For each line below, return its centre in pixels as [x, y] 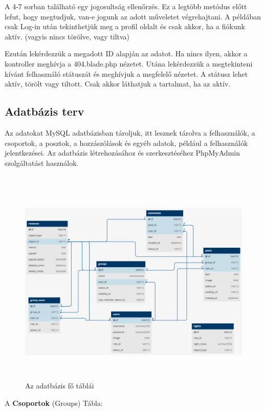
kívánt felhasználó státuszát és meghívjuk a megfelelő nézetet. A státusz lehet [126, 73]
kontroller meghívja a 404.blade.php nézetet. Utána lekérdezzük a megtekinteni [129, 63]
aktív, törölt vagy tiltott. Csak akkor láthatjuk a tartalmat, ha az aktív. [118, 84]
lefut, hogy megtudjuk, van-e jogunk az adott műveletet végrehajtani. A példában [133, 16]
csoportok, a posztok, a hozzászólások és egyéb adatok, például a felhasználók [126, 143]
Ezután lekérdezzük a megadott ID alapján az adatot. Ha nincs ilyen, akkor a [126, 53]
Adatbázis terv [45, 111]
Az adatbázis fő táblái [60, 386]
